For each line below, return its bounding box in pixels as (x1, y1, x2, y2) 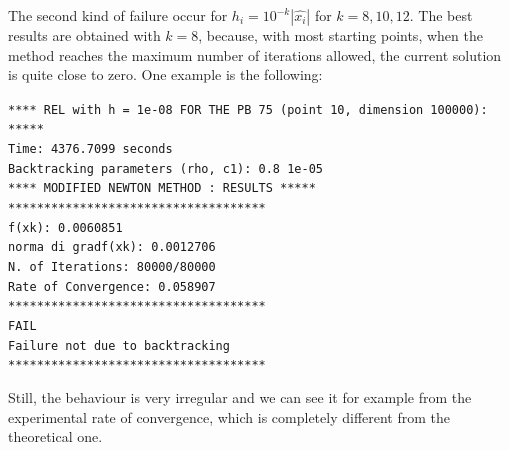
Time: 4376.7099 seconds (8, 142, 173, 157)
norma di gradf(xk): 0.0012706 (8, 240, 216, 255)
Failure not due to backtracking (8, 338, 230, 353)
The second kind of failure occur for (8, 5, 228, 25)
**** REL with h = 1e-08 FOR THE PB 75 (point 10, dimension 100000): (8, 102, 488, 117)
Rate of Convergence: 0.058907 (8, 279, 216, 294)
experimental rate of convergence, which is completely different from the (8, 406, 451, 427)
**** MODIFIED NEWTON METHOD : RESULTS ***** (8, 181, 316, 196)
